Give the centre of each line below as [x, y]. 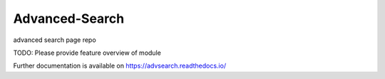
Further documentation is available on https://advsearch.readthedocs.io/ [120, 66]
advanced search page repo [55, 40]
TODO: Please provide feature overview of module [87, 53]
